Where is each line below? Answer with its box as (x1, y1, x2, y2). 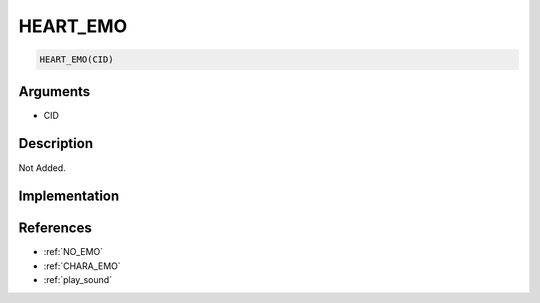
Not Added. (18, 161, 67, 174)
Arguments (18, 83, 91, 100)
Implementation (18, 188, 120, 205)
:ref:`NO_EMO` (43, 246, 104, 258)
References (18, 220, 92, 237)
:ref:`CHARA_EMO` (43, 260, 122, 272)
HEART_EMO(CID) (39, 54, 114, 65)
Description (18, 135, 94, 152)
